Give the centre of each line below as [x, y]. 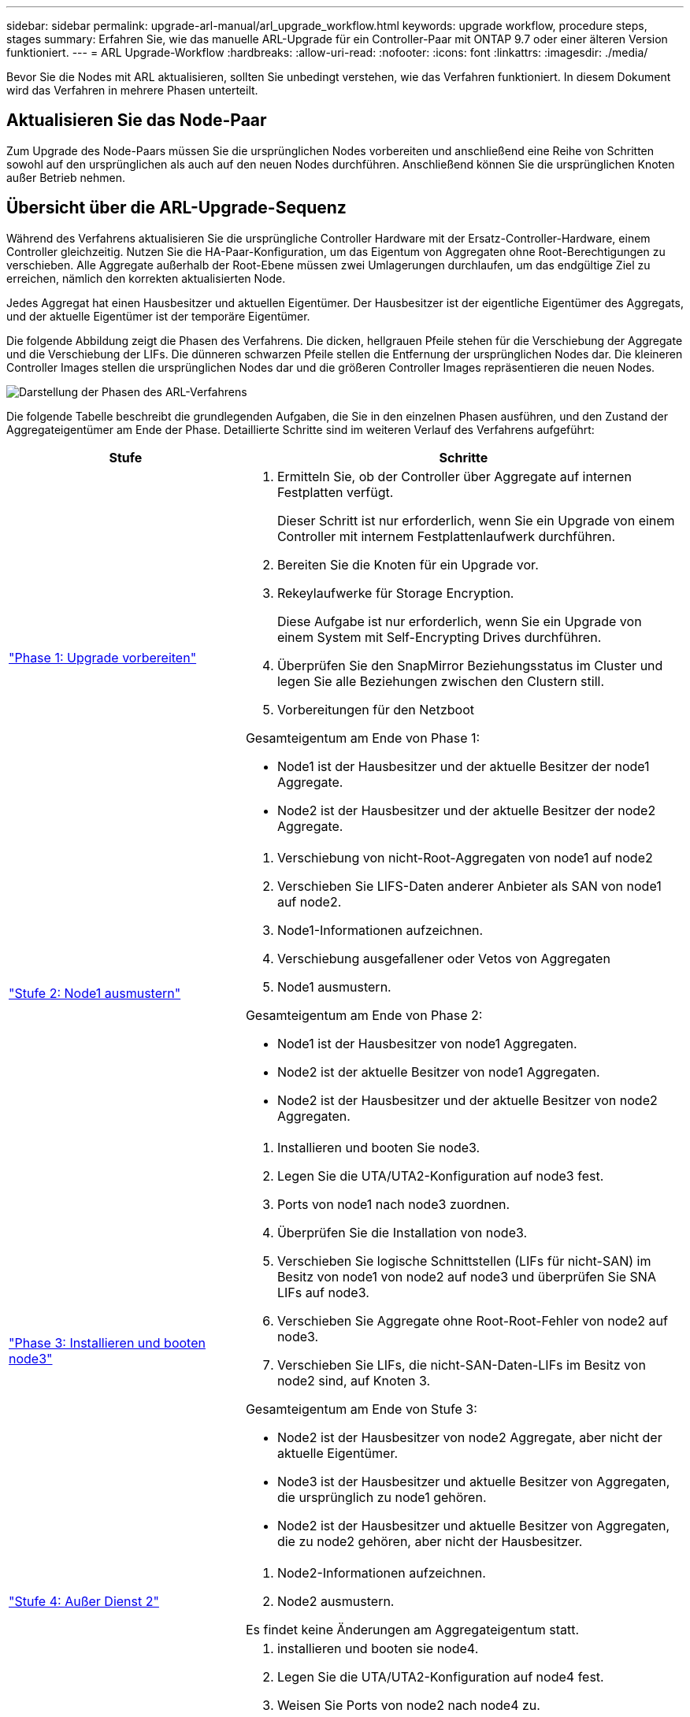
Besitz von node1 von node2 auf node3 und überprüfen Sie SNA [466, 1276]
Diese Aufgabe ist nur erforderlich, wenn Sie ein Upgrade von [459, 621]
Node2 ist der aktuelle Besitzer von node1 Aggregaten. [438, 1072]
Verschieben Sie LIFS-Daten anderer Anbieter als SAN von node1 [469, 886]
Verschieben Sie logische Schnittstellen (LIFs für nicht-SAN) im [464, 1261]
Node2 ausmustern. [336, 1601]
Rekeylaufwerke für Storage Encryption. [395, 593]
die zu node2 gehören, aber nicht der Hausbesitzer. [430, 1541]
